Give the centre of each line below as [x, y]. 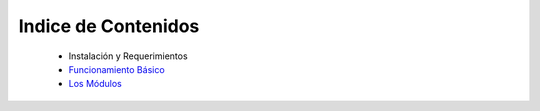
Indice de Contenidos [109, 26]
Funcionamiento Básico [116, 69]
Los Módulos [95, 84]
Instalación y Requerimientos [128, 56]
